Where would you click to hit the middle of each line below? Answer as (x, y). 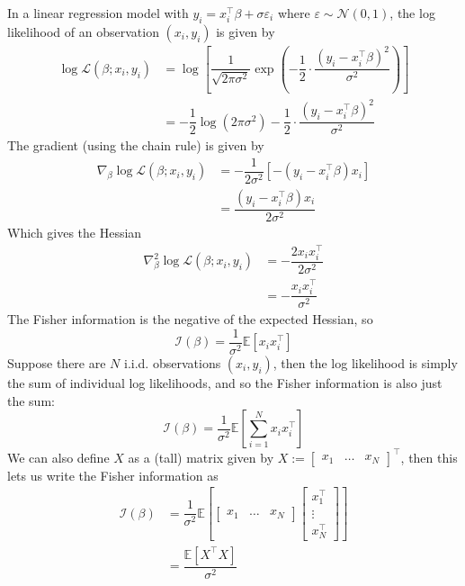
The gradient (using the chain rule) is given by (136, 145)
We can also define (58, 457)
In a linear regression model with (98, 13)
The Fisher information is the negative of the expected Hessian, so (190, 319)
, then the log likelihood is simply (365, 362)
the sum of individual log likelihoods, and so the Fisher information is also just (225, 382)
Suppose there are (57, 362)
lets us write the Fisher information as (113, 475)
